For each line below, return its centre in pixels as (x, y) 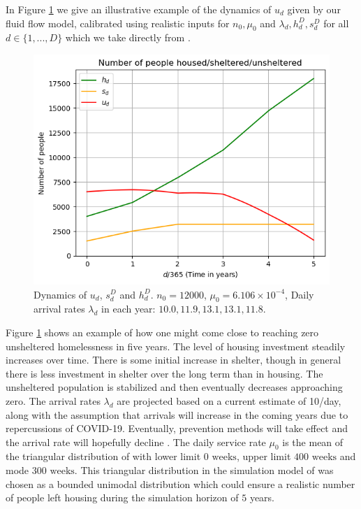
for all (336, 23)
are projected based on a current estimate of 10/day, (229, 400)
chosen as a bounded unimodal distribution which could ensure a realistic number (180, 483)
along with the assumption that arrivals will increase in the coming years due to (177, 414)
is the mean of (313, 442)
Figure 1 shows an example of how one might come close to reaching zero (162, 332)
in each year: (128, 309)
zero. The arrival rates (53, 400)
